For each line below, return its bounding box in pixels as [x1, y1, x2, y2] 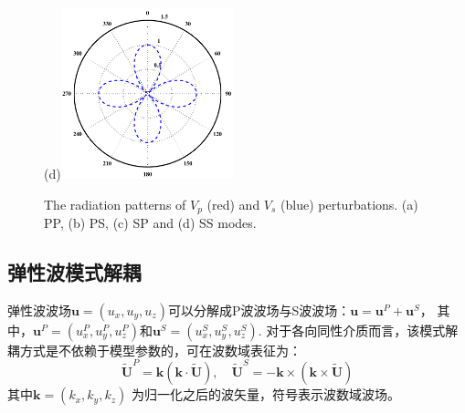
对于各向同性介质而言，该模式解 [266, 320, 459, 339]
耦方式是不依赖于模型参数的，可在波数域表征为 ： [7, 340, 301, 359]
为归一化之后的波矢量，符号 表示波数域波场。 [131, 385, 400, 404]
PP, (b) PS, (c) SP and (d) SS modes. [44, 213, 257, 232]
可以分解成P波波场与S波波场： [167, 300, 351, 319]
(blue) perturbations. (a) [280, 194, 418, 213]
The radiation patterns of [44, 194, 186, 213]
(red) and [206, 194, 260, 213]
